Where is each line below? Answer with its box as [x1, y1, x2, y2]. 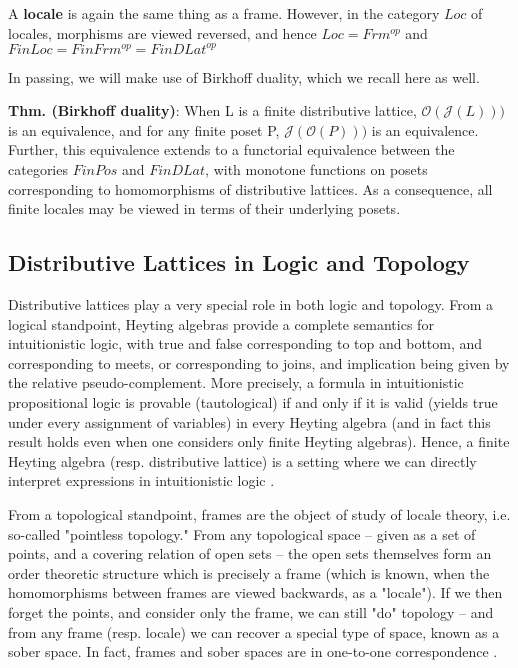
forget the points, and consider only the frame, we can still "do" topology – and [8, 601, 494, 622]
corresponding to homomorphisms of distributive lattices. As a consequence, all [8, 178, 493, 199]
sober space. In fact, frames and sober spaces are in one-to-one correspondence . [8, 641, 498, 662]
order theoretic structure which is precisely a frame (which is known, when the [8, 562, 490, 583]
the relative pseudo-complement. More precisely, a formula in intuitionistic [8, 372, 464, 393]
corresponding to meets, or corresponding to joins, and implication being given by [8, 352, 510, 373]
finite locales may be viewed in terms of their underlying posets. [8, 198, 401, 219]
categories [8, 159, 68, 180]
